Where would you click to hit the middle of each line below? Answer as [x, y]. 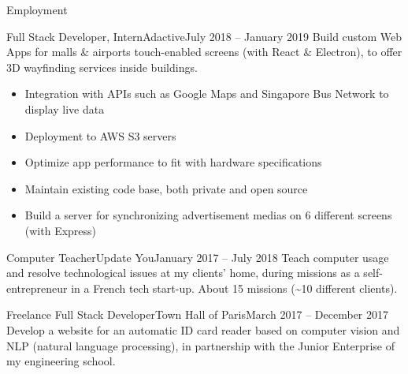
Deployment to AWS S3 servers [100, 135]
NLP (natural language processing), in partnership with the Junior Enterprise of [200, 345]
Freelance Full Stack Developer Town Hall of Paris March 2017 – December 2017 [198, 314]
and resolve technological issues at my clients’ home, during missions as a [183, 273]
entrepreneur [37, 288]
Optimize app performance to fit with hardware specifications [173, 162]
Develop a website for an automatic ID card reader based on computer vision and [203, 329]
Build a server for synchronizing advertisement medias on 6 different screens [208, 215]
